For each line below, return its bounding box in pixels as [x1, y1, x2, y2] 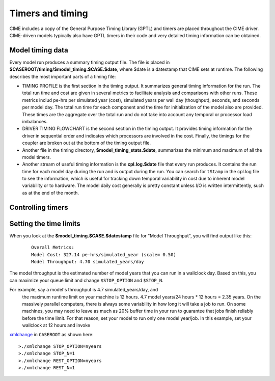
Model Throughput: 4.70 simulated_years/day [31, 259, 145, 264]
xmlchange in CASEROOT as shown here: [9, 332, 94, 338]
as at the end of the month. [22, 189, 79, 196]
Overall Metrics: [31, 244, 74, 251]
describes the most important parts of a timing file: [9, 73, 116, 79]
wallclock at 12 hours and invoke [22, 322, 91, 329]
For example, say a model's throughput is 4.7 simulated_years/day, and [9, 287, 158, 293]
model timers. [22, 154, 51, 160]
